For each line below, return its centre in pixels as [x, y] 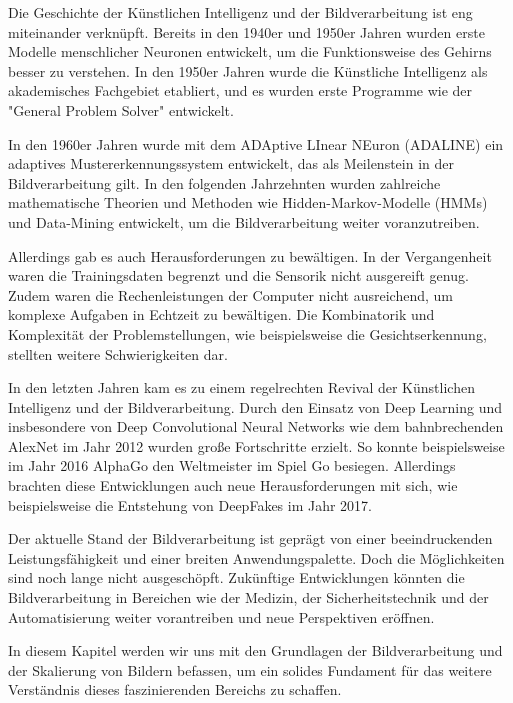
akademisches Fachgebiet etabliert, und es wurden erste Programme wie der [240, 90]
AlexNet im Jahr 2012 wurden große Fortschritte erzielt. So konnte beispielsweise [256, 445]
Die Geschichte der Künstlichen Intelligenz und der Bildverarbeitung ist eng [240, 12]
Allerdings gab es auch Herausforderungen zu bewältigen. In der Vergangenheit [250, 255]
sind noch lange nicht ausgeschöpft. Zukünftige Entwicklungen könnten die [236, 577]
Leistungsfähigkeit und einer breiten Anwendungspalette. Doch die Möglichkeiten [256, 557]
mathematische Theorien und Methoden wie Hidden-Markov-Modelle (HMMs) [248, 202]
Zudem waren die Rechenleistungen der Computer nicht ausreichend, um [230, 294]
